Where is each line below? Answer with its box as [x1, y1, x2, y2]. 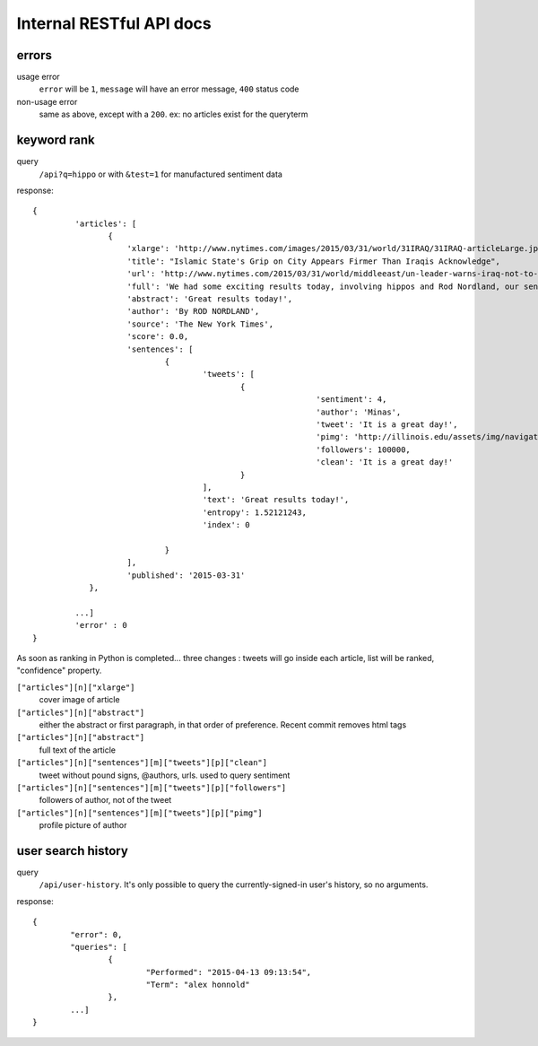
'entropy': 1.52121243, [202, 507, 307, 518]
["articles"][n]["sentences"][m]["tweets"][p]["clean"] [16, 758, 268, 768]
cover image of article [39, 694, 120, 705]
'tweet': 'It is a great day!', [315, 419, 458, 430]
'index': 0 [202, 520, 250, 530]
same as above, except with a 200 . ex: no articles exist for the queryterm [39, 109, 308, 120]
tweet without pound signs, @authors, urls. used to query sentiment [39, 770, 291, 780]
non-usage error [16, 96, 78, 107]
